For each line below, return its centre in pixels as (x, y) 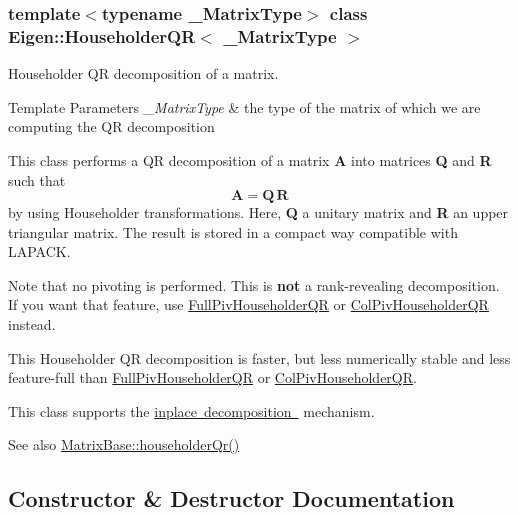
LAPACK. (39, 251)
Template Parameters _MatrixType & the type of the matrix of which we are (244, 106)
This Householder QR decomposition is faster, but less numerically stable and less (259, 357)
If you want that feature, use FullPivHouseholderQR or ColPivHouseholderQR (248, 304)
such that (37, 179)
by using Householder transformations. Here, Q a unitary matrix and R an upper (258, 212)
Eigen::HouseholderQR (102, 35)
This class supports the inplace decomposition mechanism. (191, 410)
